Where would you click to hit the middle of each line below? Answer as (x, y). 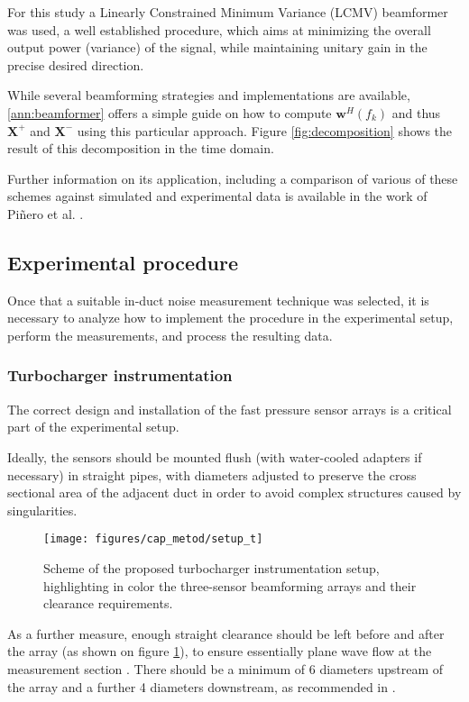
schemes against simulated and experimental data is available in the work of (217, 196)
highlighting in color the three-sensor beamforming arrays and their (230, 585)
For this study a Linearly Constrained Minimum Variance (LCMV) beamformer (228, 12)
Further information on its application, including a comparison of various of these (233, 178)
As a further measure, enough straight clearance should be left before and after (226, 633)
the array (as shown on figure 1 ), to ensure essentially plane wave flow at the (220, 651)
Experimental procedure (123, 262)
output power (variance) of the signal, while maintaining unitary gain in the (217, 47)
